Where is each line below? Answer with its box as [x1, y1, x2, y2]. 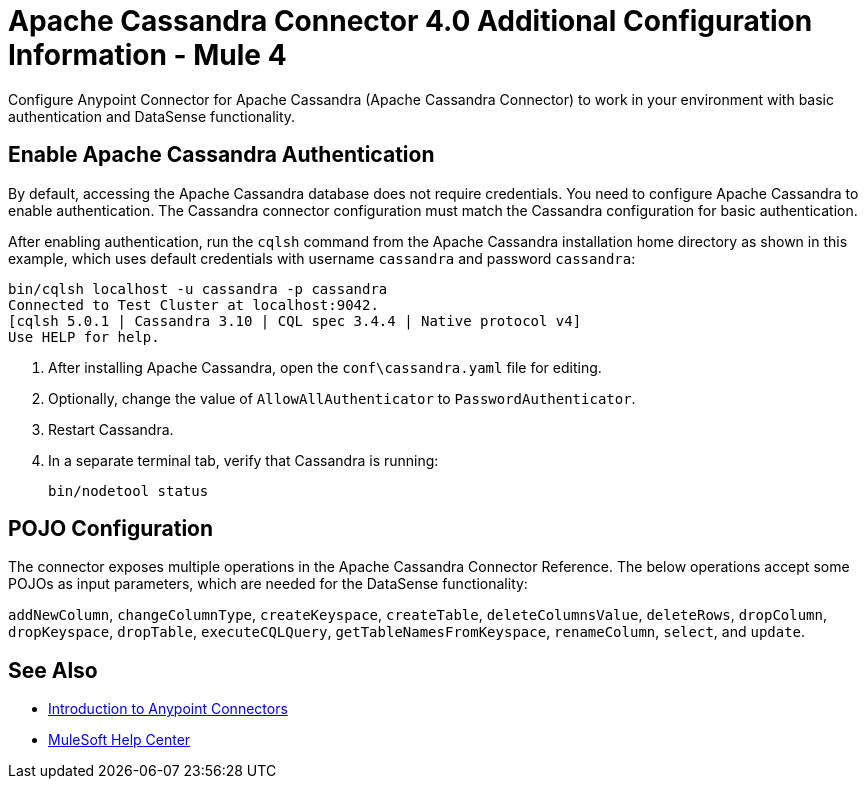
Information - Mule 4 [8, 38, 287, 72]
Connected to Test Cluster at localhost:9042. [8, 296, 379, 313]
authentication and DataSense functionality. [8, 107, 296, 125]
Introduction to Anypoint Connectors [48, 700, 288, 718]
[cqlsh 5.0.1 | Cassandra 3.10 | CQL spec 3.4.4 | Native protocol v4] [8, 312, 582, 329]
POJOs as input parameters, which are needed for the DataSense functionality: [8, 575, 528, 593]
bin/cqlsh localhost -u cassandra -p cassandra [8, 280, 388, 297]
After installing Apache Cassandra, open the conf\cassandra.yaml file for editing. [48, 358, 602, 376]
